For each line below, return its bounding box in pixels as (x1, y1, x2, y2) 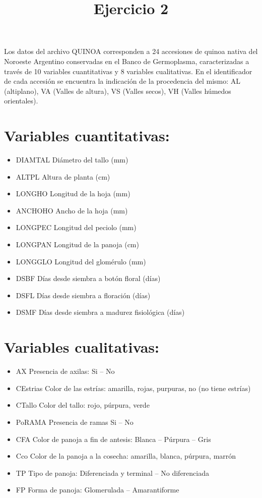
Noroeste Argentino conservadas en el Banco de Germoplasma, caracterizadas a (4, 56, 249, 66)
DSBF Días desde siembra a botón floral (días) (16, 273, 161, 284)
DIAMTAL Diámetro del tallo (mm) (16, 154, 128, 165)
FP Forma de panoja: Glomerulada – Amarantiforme (16, 484, 179, 495)
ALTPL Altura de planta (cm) (16, 171, 110, 182)
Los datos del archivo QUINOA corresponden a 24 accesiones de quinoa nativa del (4, 46, 258, 57)
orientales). (4, 95, 38, 106)
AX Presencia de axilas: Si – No (16, 366, 115, 376)
